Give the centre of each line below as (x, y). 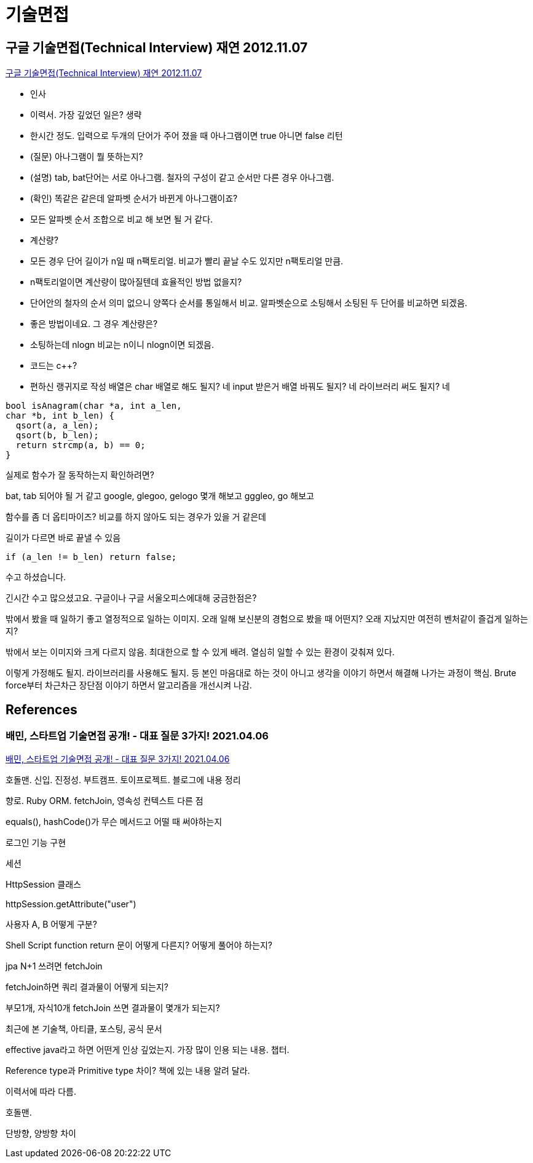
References (41, 709)
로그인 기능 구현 (36, 843)
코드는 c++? (54, 366)
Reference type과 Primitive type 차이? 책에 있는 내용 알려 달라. (128, 1071)
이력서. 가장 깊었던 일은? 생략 (86, 115)
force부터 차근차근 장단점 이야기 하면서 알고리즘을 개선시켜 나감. (129, 685)
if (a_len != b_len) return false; (91, 557)
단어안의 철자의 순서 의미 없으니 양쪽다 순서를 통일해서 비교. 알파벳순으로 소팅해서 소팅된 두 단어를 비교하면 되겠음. (249, 303)
